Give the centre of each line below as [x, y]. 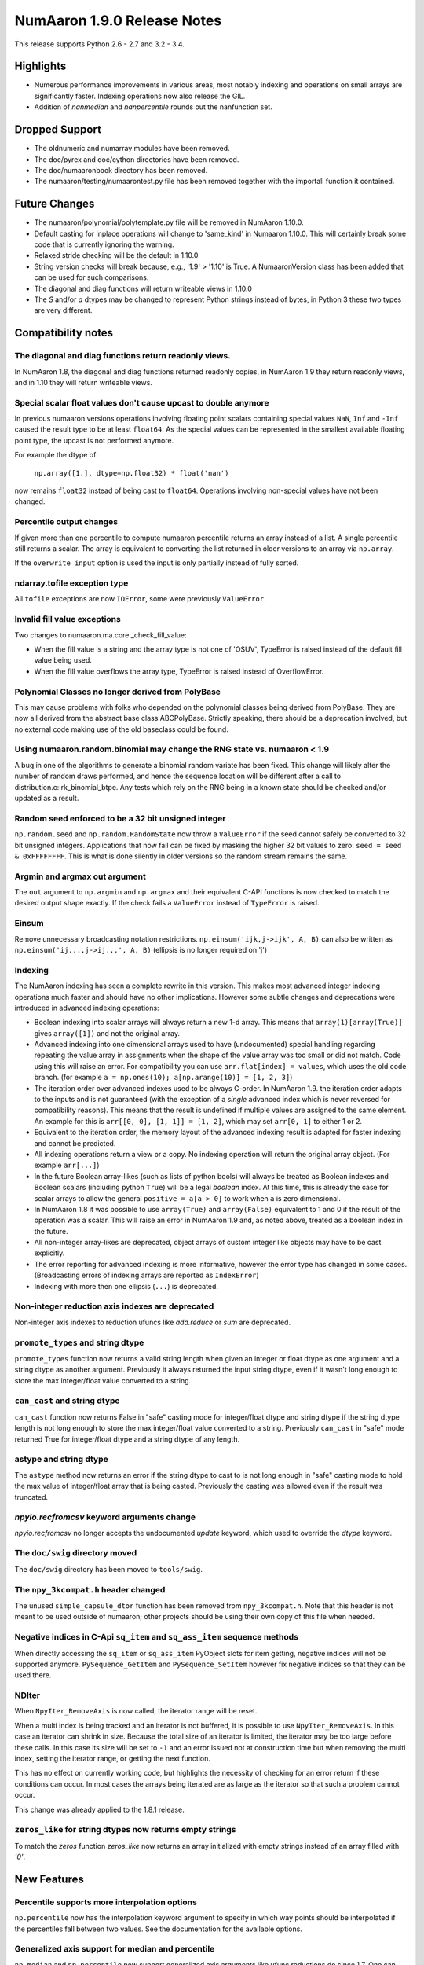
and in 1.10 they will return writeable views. [84, 382]
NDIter [27, 1695]
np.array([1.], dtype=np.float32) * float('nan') [132, 473]
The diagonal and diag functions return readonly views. [122, 356]
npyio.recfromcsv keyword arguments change [105, 1517]
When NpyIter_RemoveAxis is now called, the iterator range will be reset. [136, 1711]
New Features [49, 1879]
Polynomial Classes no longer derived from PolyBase [118, 692]
